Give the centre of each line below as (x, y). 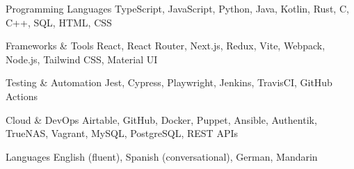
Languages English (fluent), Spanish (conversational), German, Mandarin (162, 156)
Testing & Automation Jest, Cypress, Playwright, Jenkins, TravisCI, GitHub (169, 82)
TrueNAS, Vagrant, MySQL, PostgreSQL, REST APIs (122, 133)
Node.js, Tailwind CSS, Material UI (82, 59)
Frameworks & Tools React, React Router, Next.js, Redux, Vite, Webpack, (166, 46)
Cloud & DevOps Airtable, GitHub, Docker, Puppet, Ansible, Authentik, (161, 119)
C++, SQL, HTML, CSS (59, 22)
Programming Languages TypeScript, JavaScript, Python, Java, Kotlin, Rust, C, (177, 8)
